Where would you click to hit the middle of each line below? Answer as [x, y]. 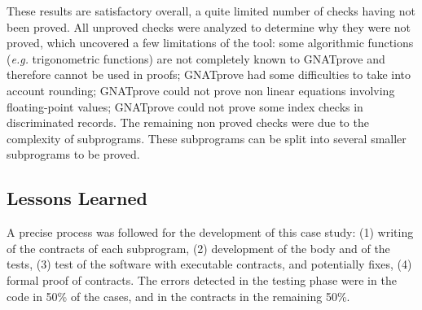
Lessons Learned [77, 198]
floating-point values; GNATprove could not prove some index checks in [185, 106]
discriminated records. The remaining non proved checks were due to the [188, 122]
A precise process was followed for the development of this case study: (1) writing [210, 232]
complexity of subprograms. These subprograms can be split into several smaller [207, 138]
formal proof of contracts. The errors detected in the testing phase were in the [202, 279]
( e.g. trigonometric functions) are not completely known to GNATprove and [196, 58]
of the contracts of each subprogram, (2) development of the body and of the [198, 248]
